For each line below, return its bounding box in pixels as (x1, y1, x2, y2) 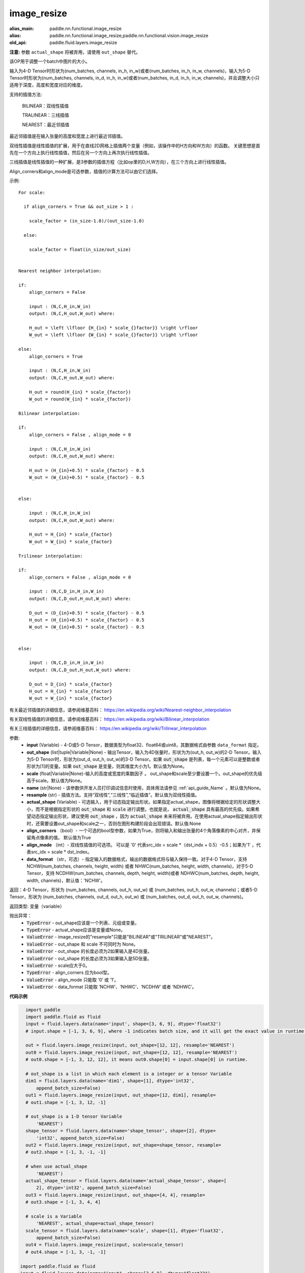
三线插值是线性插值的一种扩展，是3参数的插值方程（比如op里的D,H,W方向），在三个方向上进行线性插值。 (9, 159, 229, 165)
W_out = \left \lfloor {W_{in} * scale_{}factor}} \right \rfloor (28, 332, 198, 338)
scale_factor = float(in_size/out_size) (28, 246, 132, 252)
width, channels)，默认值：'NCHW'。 (26, 877, 105, 883)
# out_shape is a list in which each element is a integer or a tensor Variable (25, 1071, 232, 1077)
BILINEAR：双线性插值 (22, 103, 69, 109)
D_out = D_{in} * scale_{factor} (28, 681, 113, 687)
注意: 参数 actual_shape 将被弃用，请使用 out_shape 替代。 (9, 49, 141, 55)
